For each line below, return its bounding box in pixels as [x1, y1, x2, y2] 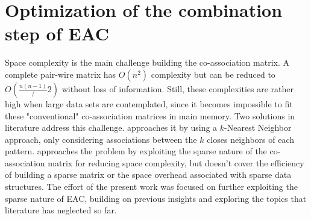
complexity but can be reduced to [151, 68, 275, 80]
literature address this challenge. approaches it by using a [5, 121, 218, 134]
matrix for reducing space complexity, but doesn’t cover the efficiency [48, 156, 304, 169]
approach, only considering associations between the [5, 133, 197, 145]
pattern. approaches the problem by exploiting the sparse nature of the [5, 145, 267, 157]
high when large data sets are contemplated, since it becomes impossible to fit [5, 97, 293, 110]
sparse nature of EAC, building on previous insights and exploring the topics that [5, 192, 307, 204]
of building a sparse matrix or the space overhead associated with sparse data [5, 168, 292, 181]
